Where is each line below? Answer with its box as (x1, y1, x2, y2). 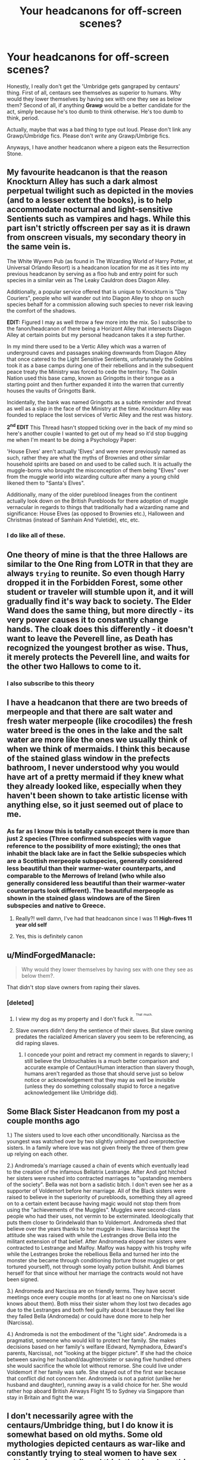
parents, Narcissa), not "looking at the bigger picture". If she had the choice (7, 1350, 192, 1357)
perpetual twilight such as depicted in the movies (7, 186, 194, 196)
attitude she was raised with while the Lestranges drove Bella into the (7, 1231, 177, 1239)
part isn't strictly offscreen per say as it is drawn (7, 223, 190, 233)
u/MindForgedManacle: (7, 950, 96, 960)
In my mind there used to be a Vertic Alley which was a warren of (7, 342, 167, 350)
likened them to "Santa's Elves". (7, 479, 85, 486)
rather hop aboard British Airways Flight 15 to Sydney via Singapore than (7, 1387, 185, 1395)
